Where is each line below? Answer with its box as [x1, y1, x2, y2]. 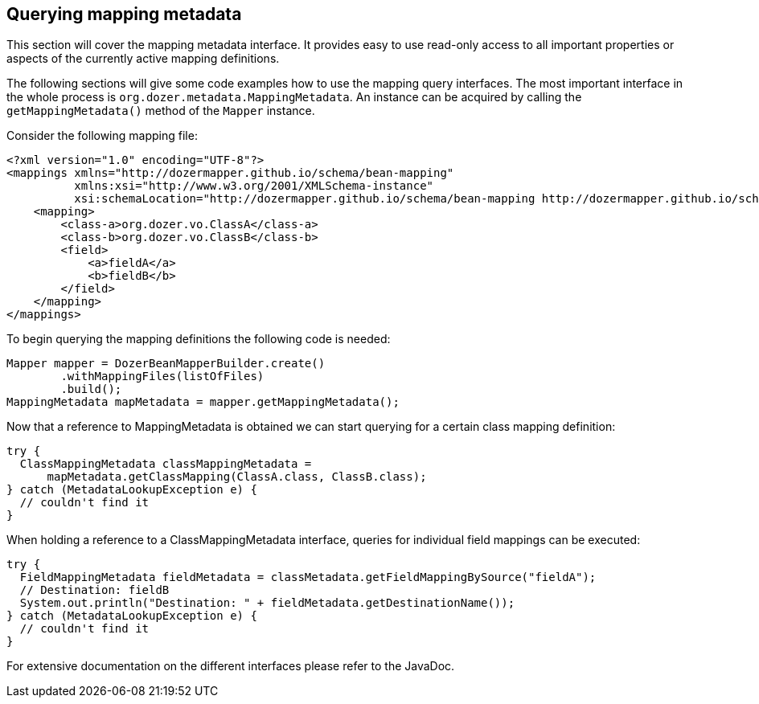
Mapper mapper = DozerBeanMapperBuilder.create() [6, 357, 326, 370]
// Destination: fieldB [19, 583, 170, 597]
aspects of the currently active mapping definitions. [6, 51, 280, 66]
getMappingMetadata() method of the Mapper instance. [6, 104, 315, 118]
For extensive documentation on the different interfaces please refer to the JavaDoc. [6, 659, 455, 673]
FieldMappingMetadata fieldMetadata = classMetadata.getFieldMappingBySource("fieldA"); [19, 571, 597, 584]
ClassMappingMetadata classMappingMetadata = [19, 457, 312, 471]
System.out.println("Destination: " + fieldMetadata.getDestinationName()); [19, 596, 515, 610]
